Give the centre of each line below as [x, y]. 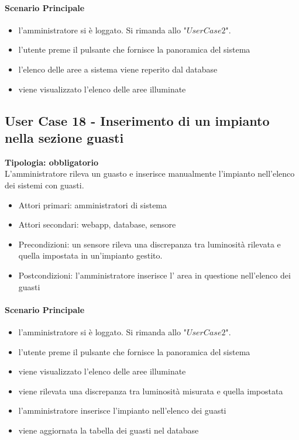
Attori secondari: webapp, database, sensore [97, 224]
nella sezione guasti [64, 137]
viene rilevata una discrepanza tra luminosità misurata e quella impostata [151, 391]
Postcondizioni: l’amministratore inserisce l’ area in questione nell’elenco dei [154, 275]
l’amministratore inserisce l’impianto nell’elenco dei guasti [122, 410]
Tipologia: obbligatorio [52, 162]
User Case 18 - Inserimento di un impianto [137, 120]
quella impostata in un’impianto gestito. [90, 255]
